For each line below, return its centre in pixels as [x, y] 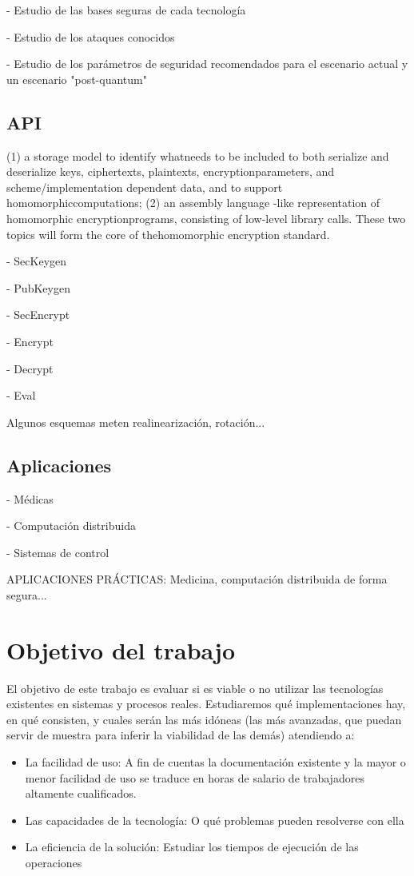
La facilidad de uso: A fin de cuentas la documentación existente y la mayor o [215, 761]
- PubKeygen [38, 287]
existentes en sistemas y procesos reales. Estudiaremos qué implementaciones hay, [206, 704]
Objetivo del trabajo [121, 649]
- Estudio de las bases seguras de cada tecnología [126, 10]
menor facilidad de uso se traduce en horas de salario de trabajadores [195, 777]
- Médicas [30, 498]
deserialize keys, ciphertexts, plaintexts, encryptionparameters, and [171, 171]
